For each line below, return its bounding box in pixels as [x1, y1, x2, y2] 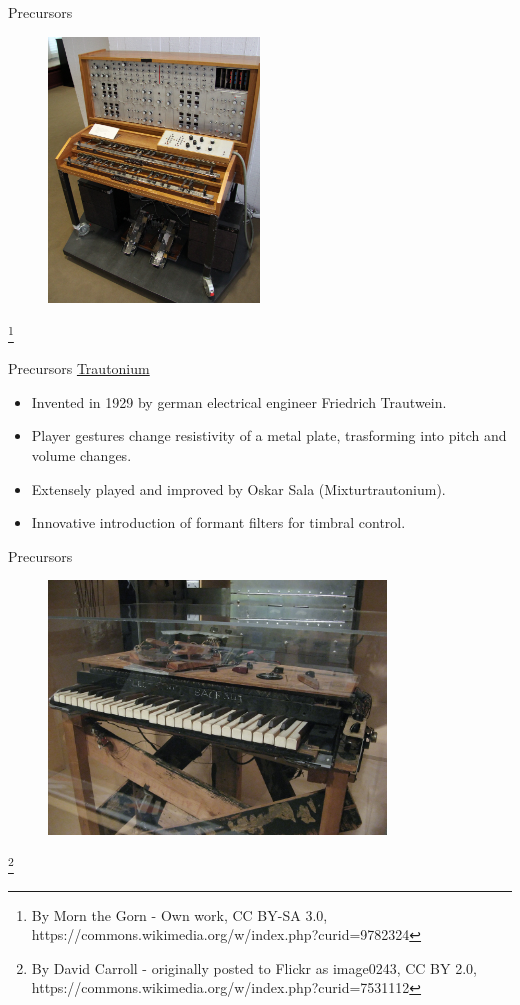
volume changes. [31, 444, 132, 465]
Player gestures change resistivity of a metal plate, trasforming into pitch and [31, 425, 507, 446]
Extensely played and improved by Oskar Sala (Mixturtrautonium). [31, 478, 446, 499]
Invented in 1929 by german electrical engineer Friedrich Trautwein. [31, 391, 447, 412]
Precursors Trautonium [8, 358, 150, 379]
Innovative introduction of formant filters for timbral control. [31, 512, 406, 533]
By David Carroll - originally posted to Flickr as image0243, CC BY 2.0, [31, 957, 477, 978]
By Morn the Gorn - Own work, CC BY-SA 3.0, [31, 904, 328, 925]
